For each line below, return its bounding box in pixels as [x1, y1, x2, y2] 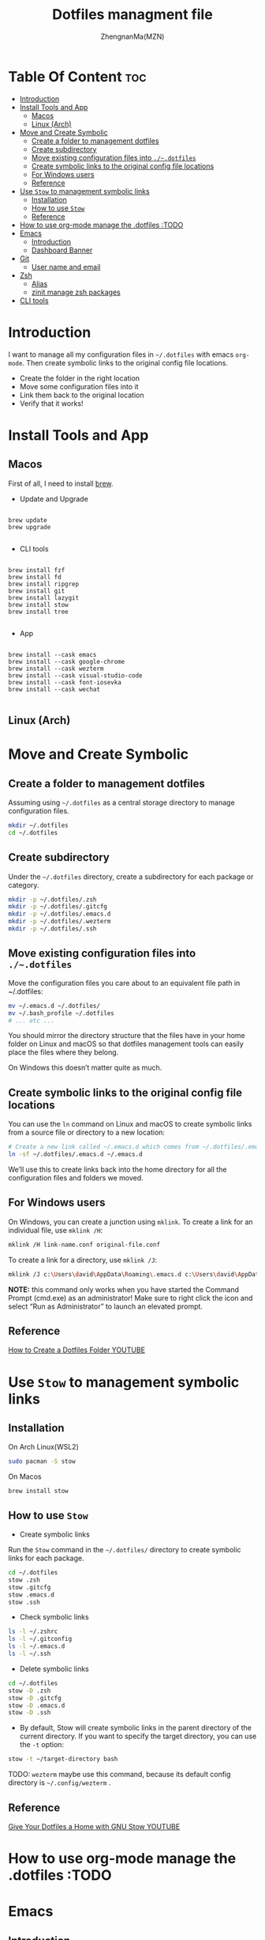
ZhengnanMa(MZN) [100, 32, 165, 41]
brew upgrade [8, 523, 51, 531]
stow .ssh [8, 1598, 41, 1606]
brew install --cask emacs [8, 650, 97, 658]
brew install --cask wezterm [8, 665, 104, 673]
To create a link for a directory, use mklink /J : [8, 1255, 158, 1264]
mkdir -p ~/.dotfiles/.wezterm [8, 918, 111, 926]
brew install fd [8, 573, 62, 581]
